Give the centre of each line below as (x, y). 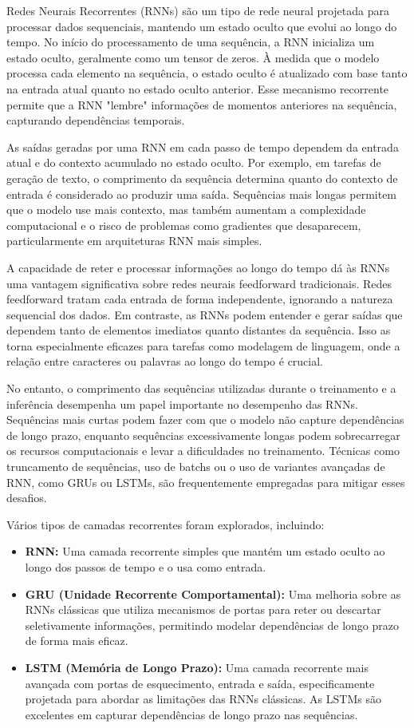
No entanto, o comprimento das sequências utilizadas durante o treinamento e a (201, 388)
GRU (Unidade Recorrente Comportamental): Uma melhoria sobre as (213, 593)
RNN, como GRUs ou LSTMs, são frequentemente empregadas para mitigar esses (206, 482)
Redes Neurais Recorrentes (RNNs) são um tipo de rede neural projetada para (198, 10)
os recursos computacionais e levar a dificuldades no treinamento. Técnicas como (203, 451)
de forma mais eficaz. (77, 641)
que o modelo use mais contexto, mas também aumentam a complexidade (186, 210)
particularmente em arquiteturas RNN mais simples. (134, 241)
